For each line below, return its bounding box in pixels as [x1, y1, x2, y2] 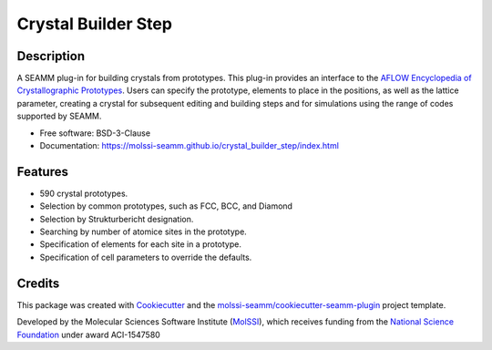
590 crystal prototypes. [39, 188, 128, 199]
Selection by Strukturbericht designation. [39, 213, 194, 224]
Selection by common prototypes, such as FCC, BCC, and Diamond [39, 201, 293, 211]
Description [16, 48, 86, 64]
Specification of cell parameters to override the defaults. [39, 252, 252, 262]
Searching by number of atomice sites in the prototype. [39, 226, 248, 237]
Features [16, 164, 68, 180]
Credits [16, 275, 60, 291]
